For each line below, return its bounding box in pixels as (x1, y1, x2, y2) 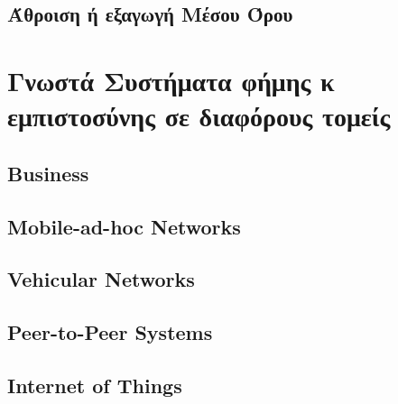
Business (7, 159, 89, 187)
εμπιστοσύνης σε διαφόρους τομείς (7, 97, 391, 134)
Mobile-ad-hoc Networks (7, 212, 241, 240)
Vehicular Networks (7, 265, 195, 293)
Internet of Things (7, 371, 182, 399)
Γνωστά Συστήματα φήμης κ (7, 61, 335, 98)
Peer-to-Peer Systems (7, 318, 213, 346)
